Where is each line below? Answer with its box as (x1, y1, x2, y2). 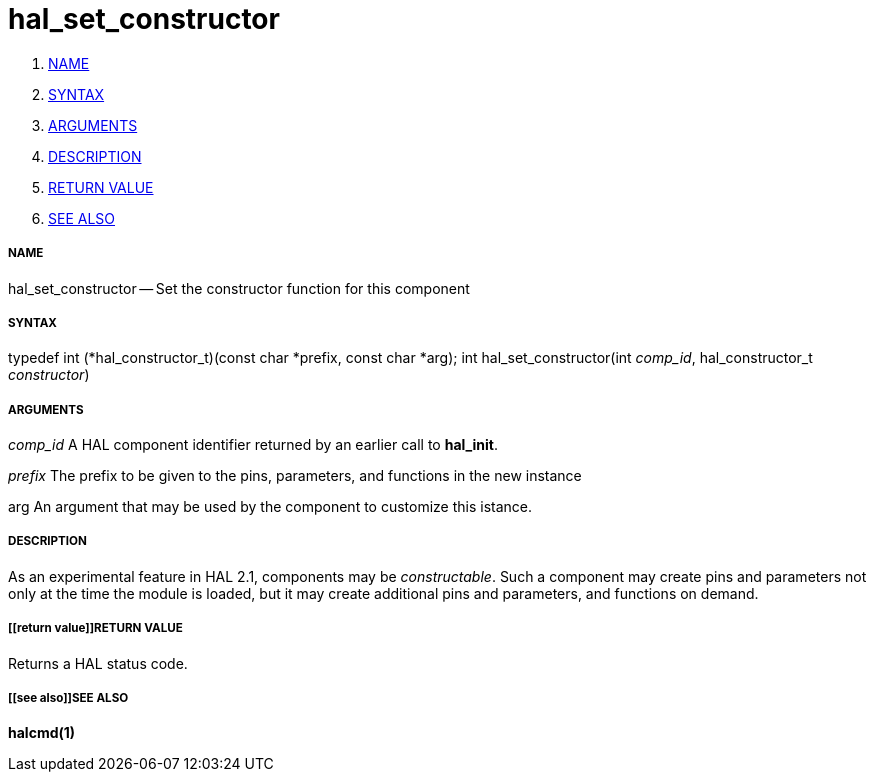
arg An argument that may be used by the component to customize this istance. (8, 498, 533, 516)
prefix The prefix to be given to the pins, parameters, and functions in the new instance (8, 467, 582, 485)
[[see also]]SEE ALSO (8, 691, 129, 706)
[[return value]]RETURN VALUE (8, 621, 183, 636)
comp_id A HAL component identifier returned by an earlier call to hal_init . (8, 436, 498, 454)
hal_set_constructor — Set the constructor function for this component (8, 279, 470, 297)
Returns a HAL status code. (8, 654, 188, 672)
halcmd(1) (8, 724, 76, 742)
